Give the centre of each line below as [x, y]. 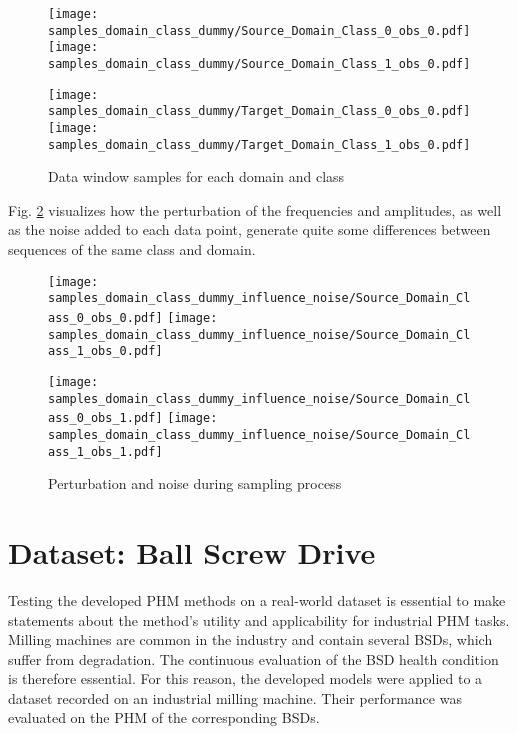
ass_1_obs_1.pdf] [105, 451]
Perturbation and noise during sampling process [195, 483]
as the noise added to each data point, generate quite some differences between [249, 229]
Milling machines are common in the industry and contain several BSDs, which [250, 639]
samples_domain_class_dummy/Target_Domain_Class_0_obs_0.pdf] [259, 111]
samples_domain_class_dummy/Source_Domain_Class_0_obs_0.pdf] [259, 30]
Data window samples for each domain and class [196, 176]
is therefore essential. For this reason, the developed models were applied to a [245, 678]
